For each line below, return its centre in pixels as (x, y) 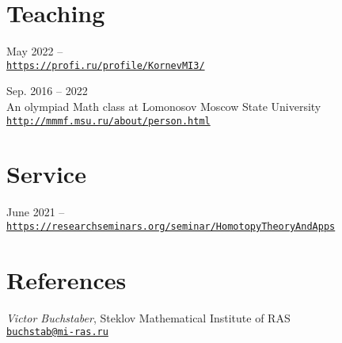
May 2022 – (35, 51)
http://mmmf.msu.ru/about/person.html (108, 121)
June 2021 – (36, 212)
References (66, 279)
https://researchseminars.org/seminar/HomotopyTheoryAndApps (171, 226)
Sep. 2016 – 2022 (47, 91)
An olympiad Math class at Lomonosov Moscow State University (164, 106)
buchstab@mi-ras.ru (57, 332)
